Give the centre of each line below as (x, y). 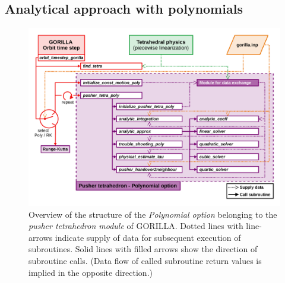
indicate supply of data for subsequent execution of (148, 237)
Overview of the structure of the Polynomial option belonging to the (153, 214)
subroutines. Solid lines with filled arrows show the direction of (143, 249)
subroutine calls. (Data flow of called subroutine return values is (145, 260)
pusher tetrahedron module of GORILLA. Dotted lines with (136, 226)
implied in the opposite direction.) (91, 272)
